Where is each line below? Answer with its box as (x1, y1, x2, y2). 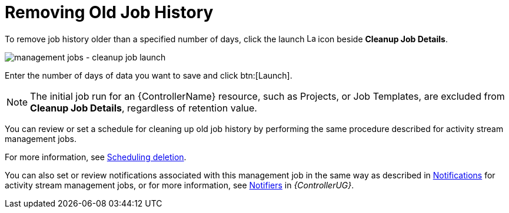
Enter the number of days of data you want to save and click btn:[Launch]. (5, 70, 292, 80)
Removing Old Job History (5, 2, 214, 22)
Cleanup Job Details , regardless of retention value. (30, 102, 257, 114)
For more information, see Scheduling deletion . (5, 151, 187, 162)
